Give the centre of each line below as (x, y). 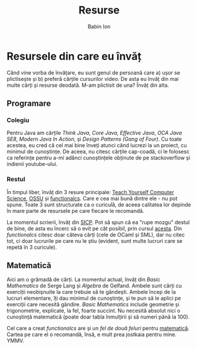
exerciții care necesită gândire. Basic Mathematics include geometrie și (93, 304)
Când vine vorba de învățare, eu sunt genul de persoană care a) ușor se (94, 72)
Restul (16, 179)
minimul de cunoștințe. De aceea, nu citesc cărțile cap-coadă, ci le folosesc (98, 152)
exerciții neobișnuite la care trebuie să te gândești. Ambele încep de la (91, 292)
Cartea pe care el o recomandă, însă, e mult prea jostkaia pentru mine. (92, 334)
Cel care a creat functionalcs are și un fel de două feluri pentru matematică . (98, 328)
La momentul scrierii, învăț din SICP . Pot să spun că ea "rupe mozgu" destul (98, 222)
